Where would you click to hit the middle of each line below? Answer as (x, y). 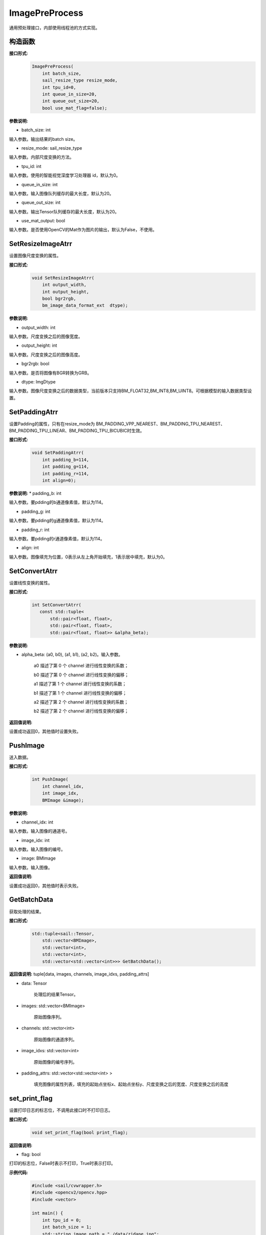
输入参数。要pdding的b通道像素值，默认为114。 (57, 502)
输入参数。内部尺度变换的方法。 (41, 157)
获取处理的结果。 (26, 911)
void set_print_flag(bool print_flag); (80, 1132)
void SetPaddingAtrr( (58, 453)
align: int (30, 548)
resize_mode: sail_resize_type (52, 148)
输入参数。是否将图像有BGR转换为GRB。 (50, 372)
